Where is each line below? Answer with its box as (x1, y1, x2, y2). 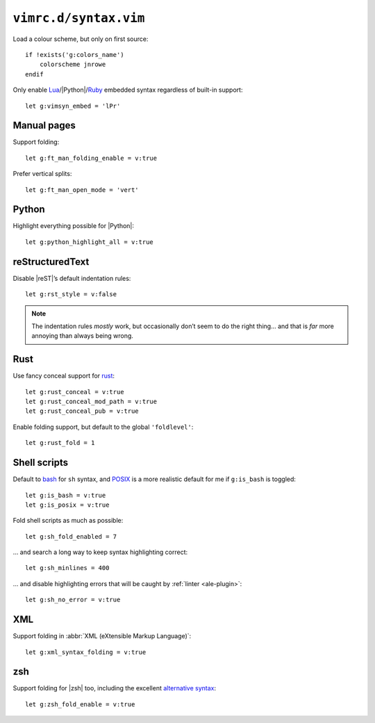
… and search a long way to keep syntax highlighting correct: (12, 548, 188, 556)
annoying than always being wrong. (31, 332, 133, 340)
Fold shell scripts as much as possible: (12, 517, 124, 525)
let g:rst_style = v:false (25, 291, 117, 298)
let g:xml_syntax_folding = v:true (25, 648, 147, 656)
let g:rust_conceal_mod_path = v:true (25, 398, 158, 406)
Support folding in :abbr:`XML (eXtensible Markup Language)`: (12, 632, 192, 640)
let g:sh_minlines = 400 (25, 564, 110, 572)
